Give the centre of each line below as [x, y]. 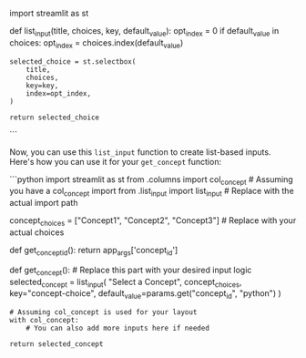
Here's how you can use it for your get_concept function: [115, 161]
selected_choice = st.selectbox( [73, 61]
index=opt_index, [59, 93]
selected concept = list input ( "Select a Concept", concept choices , [126, 283]
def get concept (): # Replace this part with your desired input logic [131, 271]
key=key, [42, 86]
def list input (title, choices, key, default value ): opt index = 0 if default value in [144, 32]
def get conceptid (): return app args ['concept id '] [94, 251]
